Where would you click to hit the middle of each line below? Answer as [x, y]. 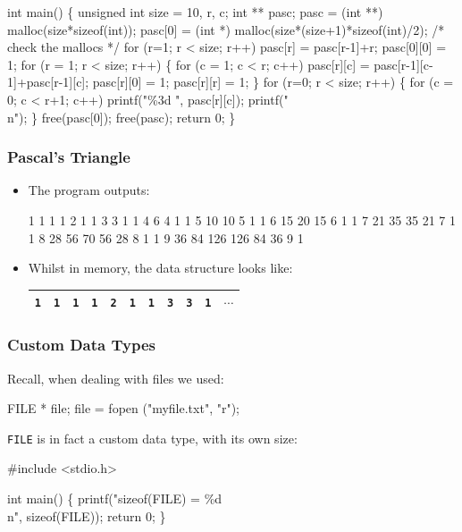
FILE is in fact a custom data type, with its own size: [152, 438]
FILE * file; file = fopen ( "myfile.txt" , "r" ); [124, 408]
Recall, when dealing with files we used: [116, 378]
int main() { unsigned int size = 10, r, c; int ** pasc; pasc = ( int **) [195, 12]
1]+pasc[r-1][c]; [48, 82]
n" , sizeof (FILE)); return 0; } [87, 515]
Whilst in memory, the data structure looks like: [160, 268]
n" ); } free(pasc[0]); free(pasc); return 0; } [122, 117]
